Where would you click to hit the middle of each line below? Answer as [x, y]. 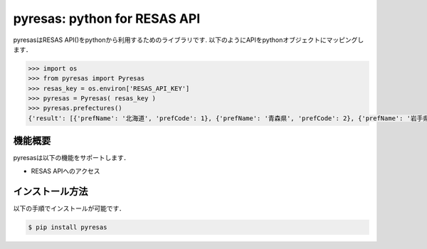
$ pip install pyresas [68, 227]
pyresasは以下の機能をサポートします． [72, 158]
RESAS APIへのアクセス [65, 171]
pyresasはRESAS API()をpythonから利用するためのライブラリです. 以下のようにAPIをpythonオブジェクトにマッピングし [189, 40]
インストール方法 [51, 191]
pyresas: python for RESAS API [107, 18]
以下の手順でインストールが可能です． [69, 208]
